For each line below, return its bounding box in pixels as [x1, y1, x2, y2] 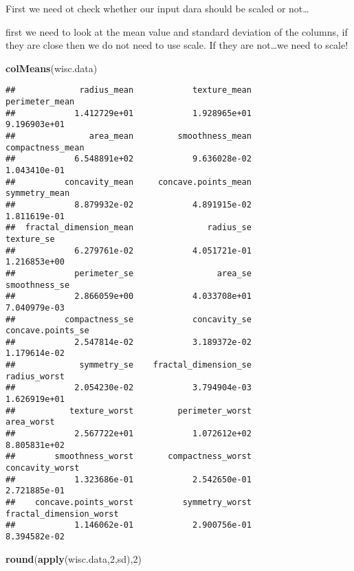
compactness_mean [5, 142, 85, 153]
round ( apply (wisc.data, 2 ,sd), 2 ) [5, 551, 142, 566]
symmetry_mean [5, 188, 70, 199]
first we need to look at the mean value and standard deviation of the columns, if [5, 24, 348, 38]
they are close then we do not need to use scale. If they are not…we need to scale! [5, 38, 349, 52]
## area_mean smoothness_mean [5, 131, 252, 141]
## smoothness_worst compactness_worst [5, 451, 252, 462]
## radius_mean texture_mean [5, 85, 252, 96]
